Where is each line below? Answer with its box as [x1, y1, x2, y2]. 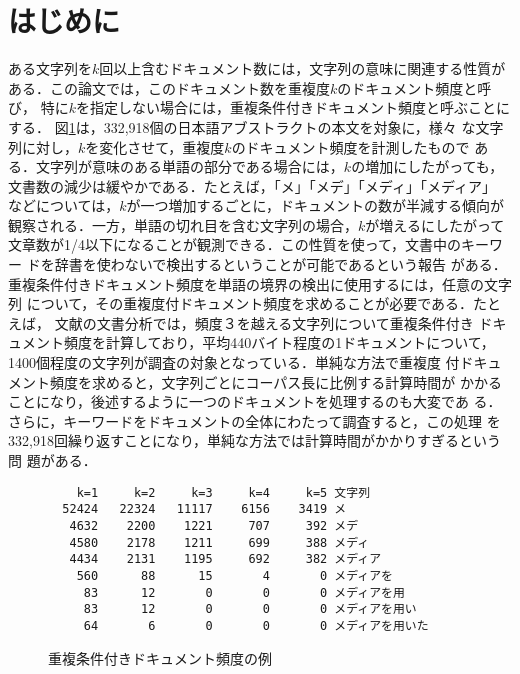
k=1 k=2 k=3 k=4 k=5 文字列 [76, 485, 371, 500]
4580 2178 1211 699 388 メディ [69, 535, 370, 550]
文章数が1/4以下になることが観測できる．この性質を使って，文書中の [8, 234, 462, 255]
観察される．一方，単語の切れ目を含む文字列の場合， [8, 214, 358, 235]
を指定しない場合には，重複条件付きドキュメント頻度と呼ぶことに [75, 97, 510, 118]
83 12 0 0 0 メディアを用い [83, 602, 417, 617]
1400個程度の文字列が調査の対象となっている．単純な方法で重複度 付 [8, 352, 460, 373]
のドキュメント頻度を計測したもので [231, 136, 470, 157]
